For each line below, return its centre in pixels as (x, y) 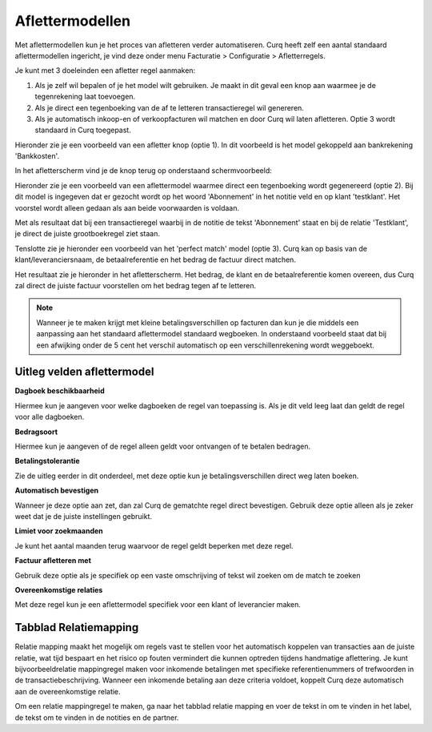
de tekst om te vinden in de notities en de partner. (97, 718)
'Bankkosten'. (37, 156)
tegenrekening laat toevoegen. (85, 97)
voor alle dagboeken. (50, 417)
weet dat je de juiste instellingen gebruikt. (83, 516)
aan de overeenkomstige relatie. (68, 691)
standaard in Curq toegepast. (83, 130)
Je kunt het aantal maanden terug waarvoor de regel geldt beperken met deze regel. (154, 545)
